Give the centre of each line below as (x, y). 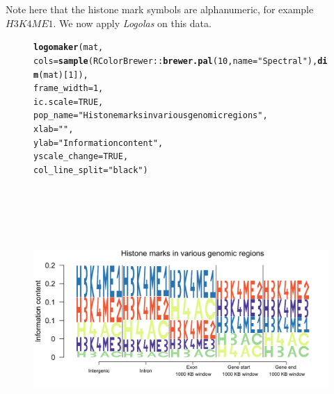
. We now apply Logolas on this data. (132, 23)
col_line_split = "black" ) (91, 171)
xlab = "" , (54, 130)
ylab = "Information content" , (98, 143)
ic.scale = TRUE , (69, 102)
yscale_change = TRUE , (81, 157)
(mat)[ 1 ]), (63, 75)
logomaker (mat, (69, 48)
